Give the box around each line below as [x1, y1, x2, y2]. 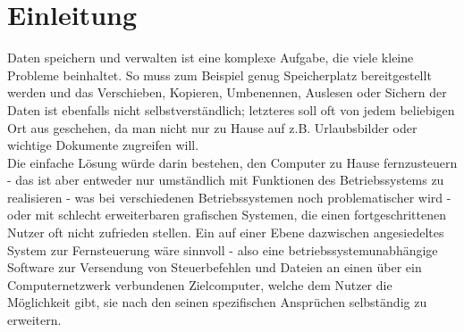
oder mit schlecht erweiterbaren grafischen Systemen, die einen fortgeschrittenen [7, 205, 446, 224]
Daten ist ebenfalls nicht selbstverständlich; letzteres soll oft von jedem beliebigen [7, 100, 455, 119]
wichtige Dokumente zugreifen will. [7, 136, 199, 154]
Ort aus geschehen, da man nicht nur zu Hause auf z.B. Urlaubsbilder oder [7, 118, 418, 137]
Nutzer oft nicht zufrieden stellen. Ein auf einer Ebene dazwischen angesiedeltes [7, 223, 444, 242]
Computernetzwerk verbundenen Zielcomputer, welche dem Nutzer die [7, 275, 392, 294]
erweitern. [7, 311, 62, 329]
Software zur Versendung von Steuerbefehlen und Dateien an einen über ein [7, 258, 422, 277]
